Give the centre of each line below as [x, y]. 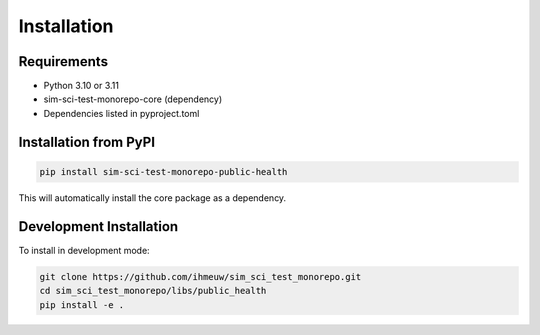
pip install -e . [82, 304]
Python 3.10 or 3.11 [81, 86]
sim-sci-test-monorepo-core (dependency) [133, 99]
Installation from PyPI [86, 141]
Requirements [63, 61]
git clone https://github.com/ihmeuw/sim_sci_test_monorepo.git [200, 276]
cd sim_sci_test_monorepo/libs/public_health [153, 291]
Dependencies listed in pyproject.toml [121, 113]
